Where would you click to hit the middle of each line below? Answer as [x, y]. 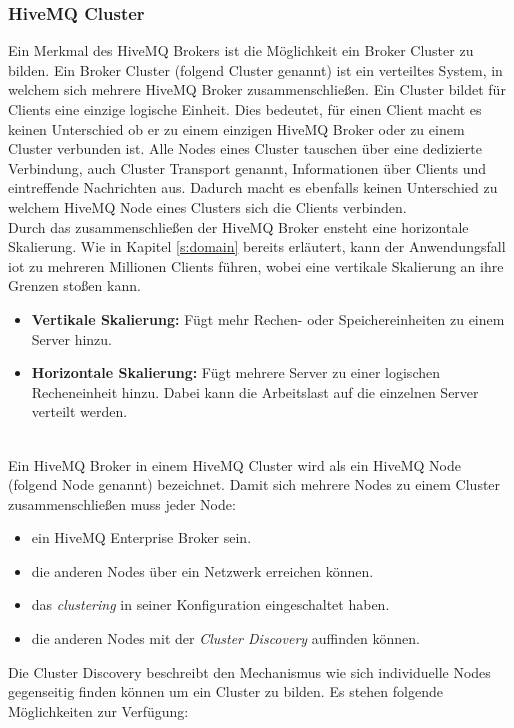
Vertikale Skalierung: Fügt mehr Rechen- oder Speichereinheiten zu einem [268, 318]
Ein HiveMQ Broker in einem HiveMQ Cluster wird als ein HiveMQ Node [234, 464]
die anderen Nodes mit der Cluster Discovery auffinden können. [225, 638]
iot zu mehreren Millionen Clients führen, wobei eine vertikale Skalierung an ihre [256, 265]
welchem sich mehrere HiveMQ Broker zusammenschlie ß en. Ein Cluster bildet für [257, 89]
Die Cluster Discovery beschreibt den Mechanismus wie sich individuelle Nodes [249, 671]
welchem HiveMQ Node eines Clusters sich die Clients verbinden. [207, 206]
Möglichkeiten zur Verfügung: [98, 710]
